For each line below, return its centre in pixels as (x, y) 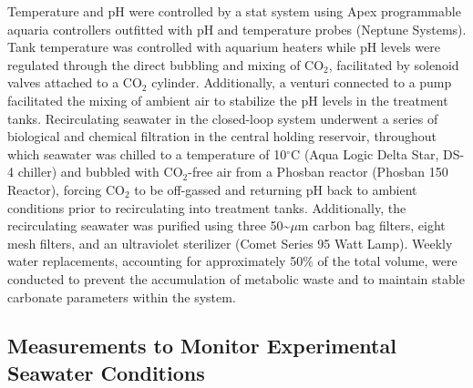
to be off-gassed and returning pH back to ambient (276, 189)
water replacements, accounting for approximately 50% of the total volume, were (232, 261)
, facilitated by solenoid (394, 64)
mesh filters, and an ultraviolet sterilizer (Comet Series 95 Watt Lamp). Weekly (230, 243)
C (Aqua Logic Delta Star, (365, 153)
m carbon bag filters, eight (371, 225)
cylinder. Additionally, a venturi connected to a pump (302, 82)
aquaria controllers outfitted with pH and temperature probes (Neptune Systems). (237, 29)
